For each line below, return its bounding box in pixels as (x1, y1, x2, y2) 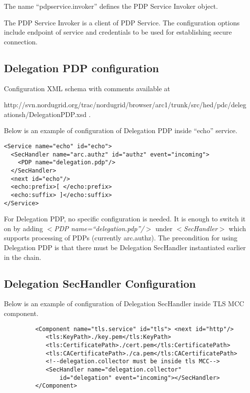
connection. (4, 36, 38, 46)
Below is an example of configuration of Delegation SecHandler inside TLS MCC (4, 298, 244, 309)
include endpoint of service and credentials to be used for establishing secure (4, 27, 232, 37)
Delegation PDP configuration (4, 60, 159, 75)
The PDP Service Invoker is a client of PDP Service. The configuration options (4, 17, 240, 27)
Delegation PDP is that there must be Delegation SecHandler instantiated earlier (4, 242, 246, 252)
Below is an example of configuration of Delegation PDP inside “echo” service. (4, 125, 237, 136)
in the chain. (4, 252, 41, 262)
